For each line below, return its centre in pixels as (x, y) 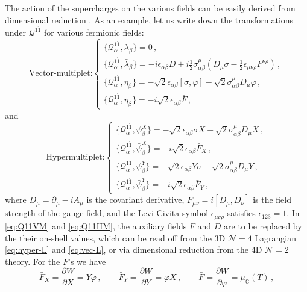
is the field (272, 200)
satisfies (241, 213)
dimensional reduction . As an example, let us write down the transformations (149, 20)
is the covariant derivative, (135, 200)
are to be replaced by (263, 225)
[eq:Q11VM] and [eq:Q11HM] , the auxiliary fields (96, 225)
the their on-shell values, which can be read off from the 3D (115, 238)
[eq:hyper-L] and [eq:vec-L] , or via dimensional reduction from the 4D (134, 250)
